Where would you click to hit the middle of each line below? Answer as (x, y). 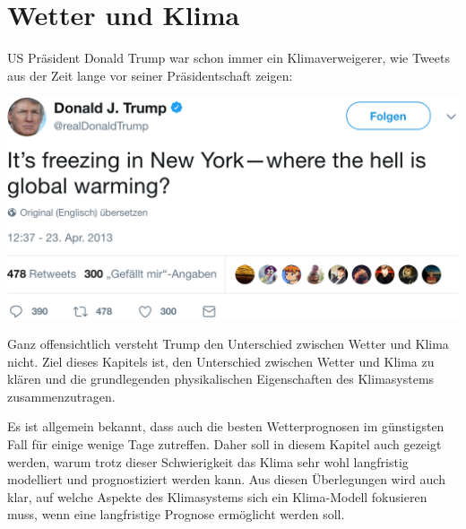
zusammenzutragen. (61, 396)
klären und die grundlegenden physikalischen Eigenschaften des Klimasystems (221, 379)
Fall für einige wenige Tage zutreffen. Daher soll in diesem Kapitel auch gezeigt (224, 443)
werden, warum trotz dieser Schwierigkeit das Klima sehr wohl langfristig (208, 461)
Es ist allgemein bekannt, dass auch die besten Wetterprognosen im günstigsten (226, 426)
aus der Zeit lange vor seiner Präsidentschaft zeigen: (150, 75)
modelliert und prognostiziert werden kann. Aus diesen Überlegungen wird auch (226, 479)
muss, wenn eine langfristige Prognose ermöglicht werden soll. (176, 514)
